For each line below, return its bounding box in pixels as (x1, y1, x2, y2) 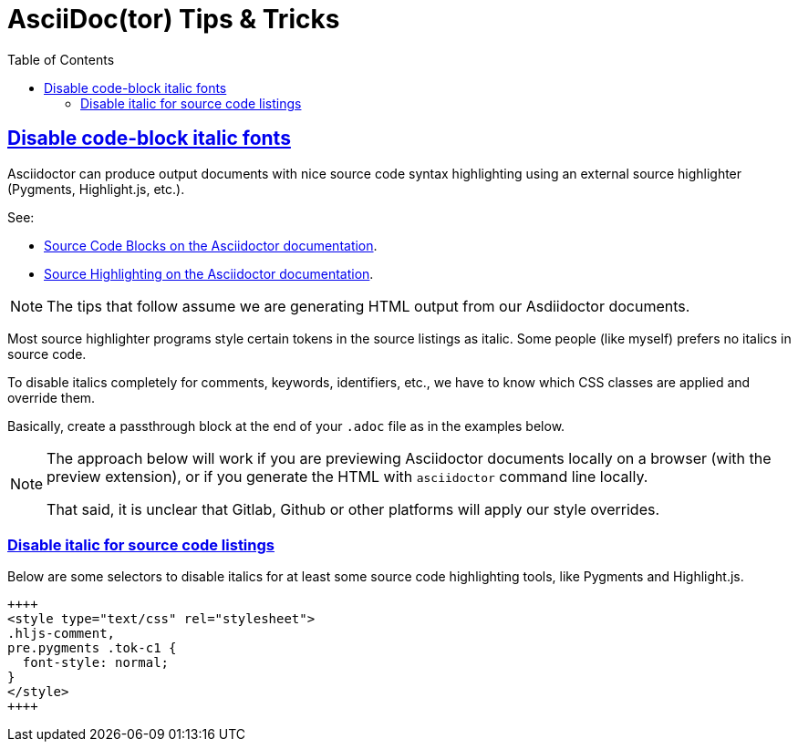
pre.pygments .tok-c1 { (7, 641, 177, 656)
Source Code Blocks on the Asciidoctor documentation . (44, 237, 378, 253)
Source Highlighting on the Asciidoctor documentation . (44, 265, 374, 282)
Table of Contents (7, 51, 115, 67)
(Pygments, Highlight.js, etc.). (7, 180, 185, 197)
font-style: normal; (22, 655, 170, 671)
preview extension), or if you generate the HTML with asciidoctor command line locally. (47, 467, 648, 486)
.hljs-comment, (7, 626, 116, 641)
